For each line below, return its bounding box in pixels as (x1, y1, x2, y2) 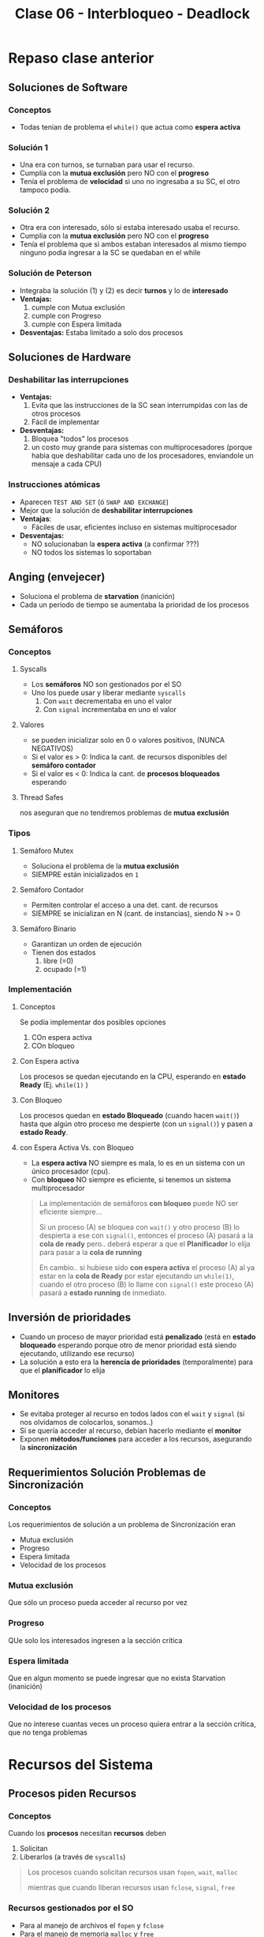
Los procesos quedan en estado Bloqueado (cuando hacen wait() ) (19, 1110, 240, 1120)
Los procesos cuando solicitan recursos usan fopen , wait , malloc (27, 1867, 238, 1877)
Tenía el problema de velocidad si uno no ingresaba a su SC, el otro (19, 177, 240, 187)
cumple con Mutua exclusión (31, 302, 125, 312)
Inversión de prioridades (8, 1311, 132, 1325)
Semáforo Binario (19, 924, 76, 933)
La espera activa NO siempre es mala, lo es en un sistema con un (31, 1158, 246, 1167)
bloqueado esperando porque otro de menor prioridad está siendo (19, 1340, 237, 1350)
